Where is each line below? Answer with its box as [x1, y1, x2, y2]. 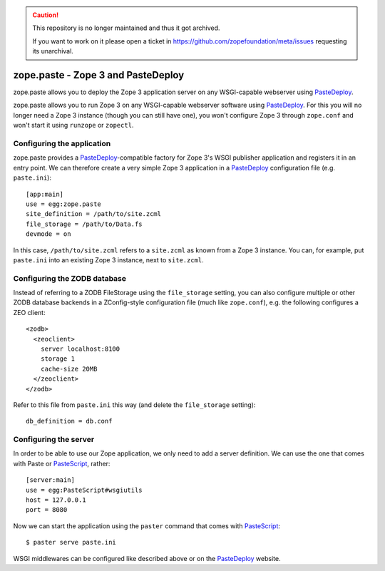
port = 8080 [26, 506, 68, 514]
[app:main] [26, 190, 64, 198]
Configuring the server [13, 435, 95, 445]
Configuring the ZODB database [13, 273, 127, 283]
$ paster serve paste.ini [26, 538, 117, 547]
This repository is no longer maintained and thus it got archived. [32, 24, 220, 32]
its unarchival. [32, 47, 74, 56]
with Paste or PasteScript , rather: [13, 459, 111, 468]
